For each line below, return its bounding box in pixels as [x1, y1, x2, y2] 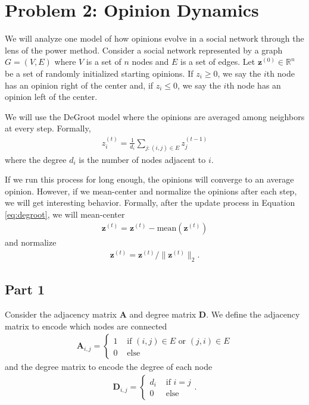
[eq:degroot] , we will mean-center [5, 208, 125, 220]
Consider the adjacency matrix [5, 308, 117, 321]
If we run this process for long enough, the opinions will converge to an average [5, 173, 294, 186]
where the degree [5, 153, 67, 165]
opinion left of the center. [5, 90, 98, 103]
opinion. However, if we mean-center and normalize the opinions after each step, [5, 184, 297, 197]
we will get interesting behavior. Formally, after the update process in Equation [5, 196, 295, 209]
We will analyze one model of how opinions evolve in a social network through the [5, 32, 304, 45]
